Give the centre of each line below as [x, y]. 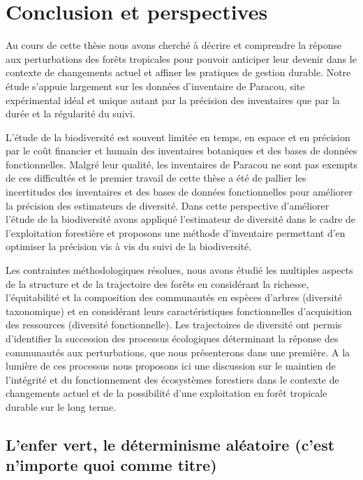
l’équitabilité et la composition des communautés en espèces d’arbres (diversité [174, 297]
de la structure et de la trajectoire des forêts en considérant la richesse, [157, 283]
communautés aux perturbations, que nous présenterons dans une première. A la [178, 352]
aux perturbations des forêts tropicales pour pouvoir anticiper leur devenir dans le [181, 58]
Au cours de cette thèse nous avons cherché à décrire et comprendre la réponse [174, 45]
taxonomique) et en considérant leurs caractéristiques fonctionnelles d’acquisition [179, 311]
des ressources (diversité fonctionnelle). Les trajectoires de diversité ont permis [174, 325]
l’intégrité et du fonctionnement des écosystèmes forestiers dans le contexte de [172, 379]
